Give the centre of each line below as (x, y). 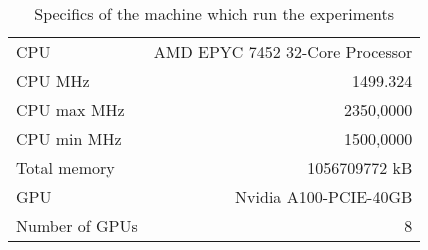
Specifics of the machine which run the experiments (214, 13)
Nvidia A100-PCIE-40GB (324, 196)
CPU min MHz (69, 138)
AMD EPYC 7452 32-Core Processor (283, 51)
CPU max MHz (70, 109)
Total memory (65, 167)
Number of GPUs (77, 225)
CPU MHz (53, 80)
